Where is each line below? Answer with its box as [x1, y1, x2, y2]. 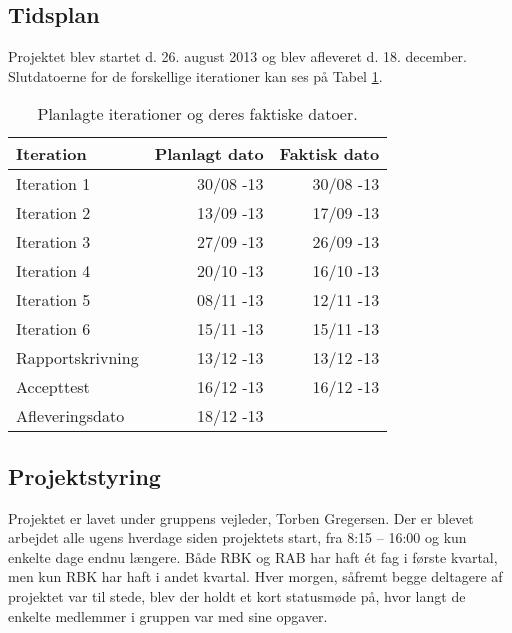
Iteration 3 [16, 230, 91, 254]
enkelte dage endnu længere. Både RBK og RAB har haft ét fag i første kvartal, [8, 546, 498, 567]
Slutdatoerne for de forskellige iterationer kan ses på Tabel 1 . [8, 65, 383, 86]
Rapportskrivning [16, 346, 139, 370]
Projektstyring [8, 460, 161, 491]
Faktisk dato [279, 142, 380, 166]
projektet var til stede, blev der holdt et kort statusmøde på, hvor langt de [8, 585, 466, 606]
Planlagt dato [154, 142, 264, 166]
